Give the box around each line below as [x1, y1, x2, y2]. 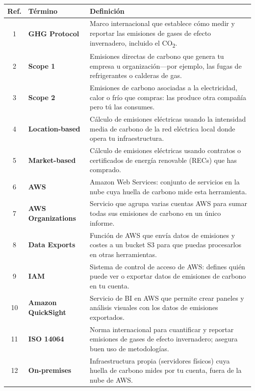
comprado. [90, 164, 121, 175]
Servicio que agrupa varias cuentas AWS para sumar [90, 198, 247, 209]
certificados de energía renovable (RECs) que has [90, 155, 237, 165]
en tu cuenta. [90, 280, 129, 290]
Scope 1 [28, 60, 55, 71]
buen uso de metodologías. [90, 343, 169, 353]
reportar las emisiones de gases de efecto [90, 27, 211, 38]
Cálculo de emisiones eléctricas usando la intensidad [90, 113, 246, 124]
